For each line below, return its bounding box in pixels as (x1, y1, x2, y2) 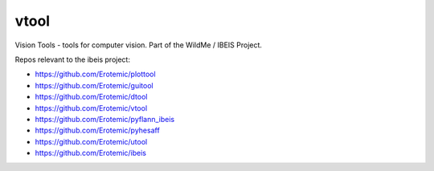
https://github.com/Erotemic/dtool (35, 92, 148, 102)
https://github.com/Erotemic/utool (35, 136, 148, 146)
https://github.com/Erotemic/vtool (35, 103, 148, 112)
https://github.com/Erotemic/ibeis (35, 149, 146, 158)
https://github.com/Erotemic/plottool (35, 69, 156, 79)
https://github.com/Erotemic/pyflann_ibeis (35, 114, 175, 124)
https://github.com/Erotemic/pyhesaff (35, 125, 160, 136)
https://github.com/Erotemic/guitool (35, 80, 154, 90)
